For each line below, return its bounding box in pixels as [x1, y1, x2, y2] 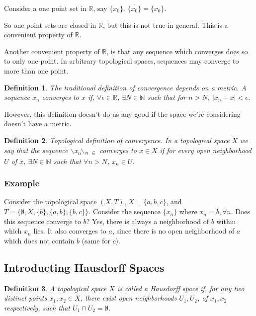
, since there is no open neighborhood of [112, 226, 235, 236]
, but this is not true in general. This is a [102, 19, 228, 30]
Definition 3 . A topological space [4, 283, 107, 293]
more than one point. [4, 65, 69, 76]
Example [4, 177, 40, 189]
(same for [82, 235, 110, 245]
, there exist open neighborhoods [80, 293, 177, 303]
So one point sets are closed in [4, 19, 96, 30]
